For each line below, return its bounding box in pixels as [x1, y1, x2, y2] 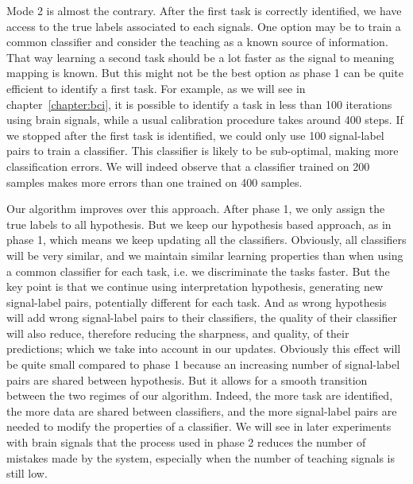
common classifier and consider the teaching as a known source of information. [6, 33, 388, 50]
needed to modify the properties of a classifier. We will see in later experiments [6, 418, 392, 435]
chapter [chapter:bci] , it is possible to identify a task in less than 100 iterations [6, 95, 392, 112]
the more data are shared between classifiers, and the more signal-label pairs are [6, 402, 397, 419]
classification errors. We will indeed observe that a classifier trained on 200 [6, 157, 370, 174]
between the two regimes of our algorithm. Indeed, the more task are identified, [6, 387, 393, 404]
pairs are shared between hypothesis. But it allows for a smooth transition [6, 371, 368, 388]
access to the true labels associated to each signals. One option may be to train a [6, 17, 401, 34]
